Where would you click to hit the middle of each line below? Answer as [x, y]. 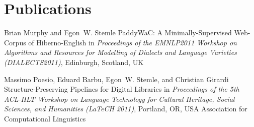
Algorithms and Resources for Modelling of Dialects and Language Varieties [120, 52]
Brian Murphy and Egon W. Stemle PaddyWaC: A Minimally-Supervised [118, 33]
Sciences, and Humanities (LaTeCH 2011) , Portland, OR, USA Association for [126, 109]
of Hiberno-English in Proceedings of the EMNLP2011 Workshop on [133, 42]
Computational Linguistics [45, 118]
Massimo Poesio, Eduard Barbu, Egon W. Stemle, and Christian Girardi [116, 79]
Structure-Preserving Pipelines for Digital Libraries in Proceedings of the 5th [122, 89]
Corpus [15, 42]
